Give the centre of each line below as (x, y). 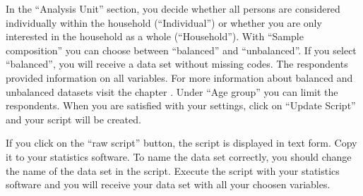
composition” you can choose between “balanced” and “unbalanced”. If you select (181, 50)
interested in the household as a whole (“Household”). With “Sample (155, 36)
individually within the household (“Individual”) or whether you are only (164, 22)
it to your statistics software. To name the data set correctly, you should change (179, 156)
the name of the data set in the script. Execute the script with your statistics (173, 170)
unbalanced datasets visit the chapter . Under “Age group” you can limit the (172, 91)
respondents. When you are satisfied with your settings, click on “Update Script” (181, 105)
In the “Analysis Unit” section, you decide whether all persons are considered (173, 8)
